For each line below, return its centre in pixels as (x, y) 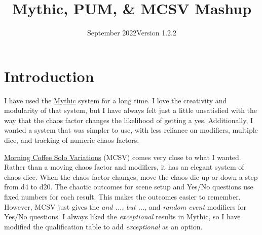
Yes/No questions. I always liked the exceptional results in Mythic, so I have (122, 217)
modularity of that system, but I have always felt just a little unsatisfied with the (131, 110)
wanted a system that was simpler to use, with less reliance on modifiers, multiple (131, 130)
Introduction (49, 76)
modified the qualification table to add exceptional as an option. (103, 226)
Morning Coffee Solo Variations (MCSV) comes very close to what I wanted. (123, 157)
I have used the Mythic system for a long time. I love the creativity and (116, 100)
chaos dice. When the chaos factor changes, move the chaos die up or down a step (131, 177)
